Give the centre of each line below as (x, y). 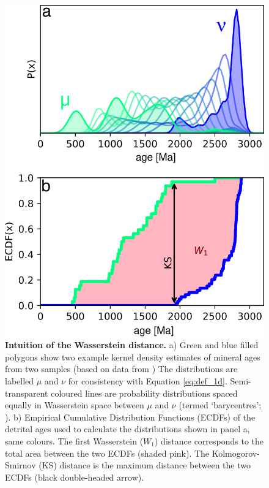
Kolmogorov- (236, 453)
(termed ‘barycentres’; (220, 405)
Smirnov (20, 465)
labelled (20, 381)
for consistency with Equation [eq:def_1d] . (148, 381)
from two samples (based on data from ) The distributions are (121, 369)
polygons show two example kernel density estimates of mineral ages (133, 356)
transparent (27, 393)
